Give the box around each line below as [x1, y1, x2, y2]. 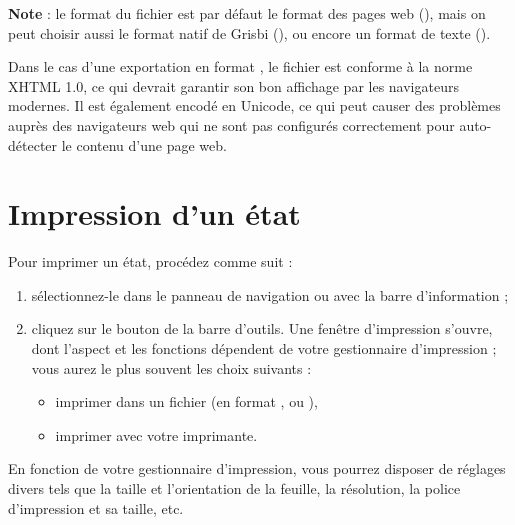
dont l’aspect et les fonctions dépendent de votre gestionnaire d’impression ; [31, 338, 497, 359]
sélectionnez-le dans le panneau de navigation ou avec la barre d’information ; [31, 284, 509, 305]
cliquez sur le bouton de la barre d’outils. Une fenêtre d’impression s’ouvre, [31, 318, 493, 339]
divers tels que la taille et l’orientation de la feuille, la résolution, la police [8, 478, 461, 499]
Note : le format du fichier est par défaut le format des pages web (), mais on [8, 3, 486, 23]
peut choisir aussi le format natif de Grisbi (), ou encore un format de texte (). [8, 22, 491, 43]
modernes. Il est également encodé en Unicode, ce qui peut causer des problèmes [8, 95, 501, 116]
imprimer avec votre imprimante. [55, 424, 258, 445]
